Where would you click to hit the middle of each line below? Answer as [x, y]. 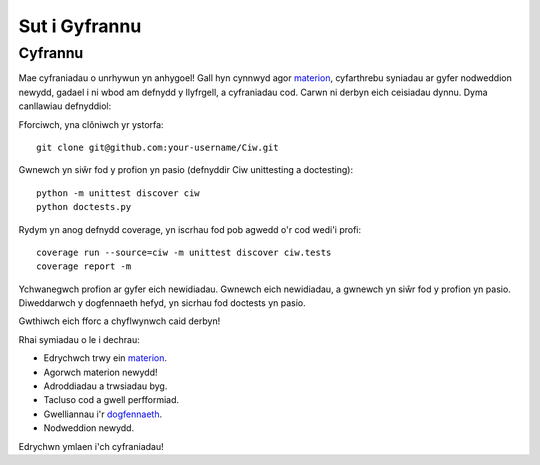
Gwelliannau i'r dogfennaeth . [103, 414]
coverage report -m [84, 266]
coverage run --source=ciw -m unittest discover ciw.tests [184, 252]
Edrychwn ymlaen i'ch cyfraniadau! [91, 446]
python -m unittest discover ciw [118, 193]
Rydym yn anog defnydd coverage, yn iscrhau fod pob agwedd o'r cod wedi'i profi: [190, 229]
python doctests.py [84, 207]
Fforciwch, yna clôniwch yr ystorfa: [91, 124]
